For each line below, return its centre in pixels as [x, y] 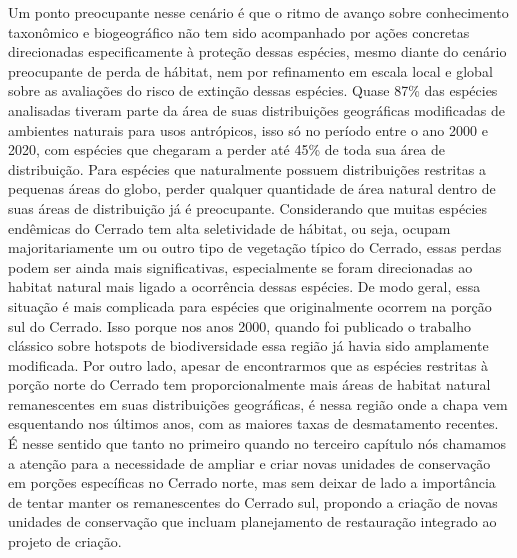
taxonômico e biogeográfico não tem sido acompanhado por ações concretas [239, 31]
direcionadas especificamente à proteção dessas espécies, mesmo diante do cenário [257, 51]
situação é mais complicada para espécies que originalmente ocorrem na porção [250, 305]
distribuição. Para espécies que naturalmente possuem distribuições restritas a [247, 168]
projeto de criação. [65, 541]
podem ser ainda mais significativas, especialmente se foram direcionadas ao [240, 266]
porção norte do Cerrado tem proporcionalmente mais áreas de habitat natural [249, 384]
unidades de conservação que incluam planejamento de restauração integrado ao [252, 521]
